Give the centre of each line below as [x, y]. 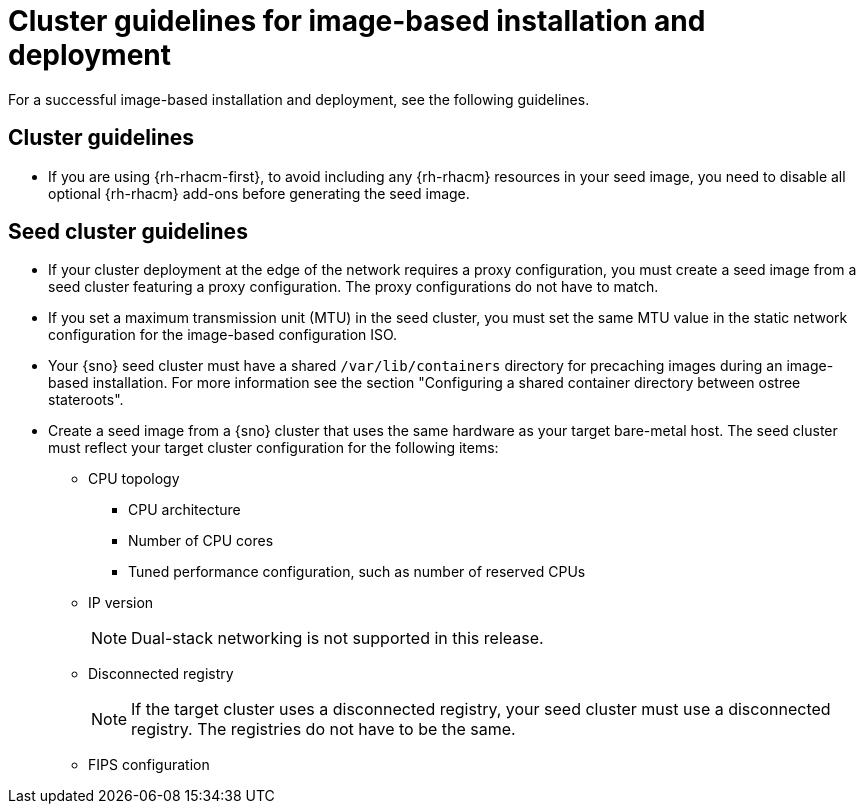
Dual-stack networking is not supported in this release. [337, 638]
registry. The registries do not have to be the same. [323, 729]
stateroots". [86, 400]
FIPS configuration [149, 765]
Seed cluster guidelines [128, 232]
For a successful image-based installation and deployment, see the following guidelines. [299, 99]
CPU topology [134, 479]
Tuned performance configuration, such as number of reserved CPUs [357, 572]
